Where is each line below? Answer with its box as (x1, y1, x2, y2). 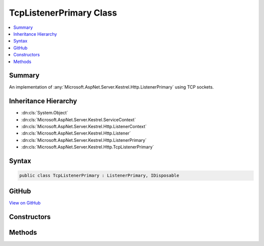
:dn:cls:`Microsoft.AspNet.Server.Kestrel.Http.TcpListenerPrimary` (21, 144, 154, 150)
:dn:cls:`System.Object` (21, 110, 68, 116)
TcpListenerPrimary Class (9, 7, 117, 18)
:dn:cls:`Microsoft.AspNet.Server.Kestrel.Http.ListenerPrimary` (21, 137, 147, 143)
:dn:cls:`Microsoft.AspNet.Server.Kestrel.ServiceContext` (21, 116, 136, 122)
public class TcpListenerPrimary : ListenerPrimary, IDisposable (19, 173, 179, 179)
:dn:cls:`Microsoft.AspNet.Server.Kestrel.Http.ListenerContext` (21, 124, 147, 130)
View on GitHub (9, 200, 41, 205)
